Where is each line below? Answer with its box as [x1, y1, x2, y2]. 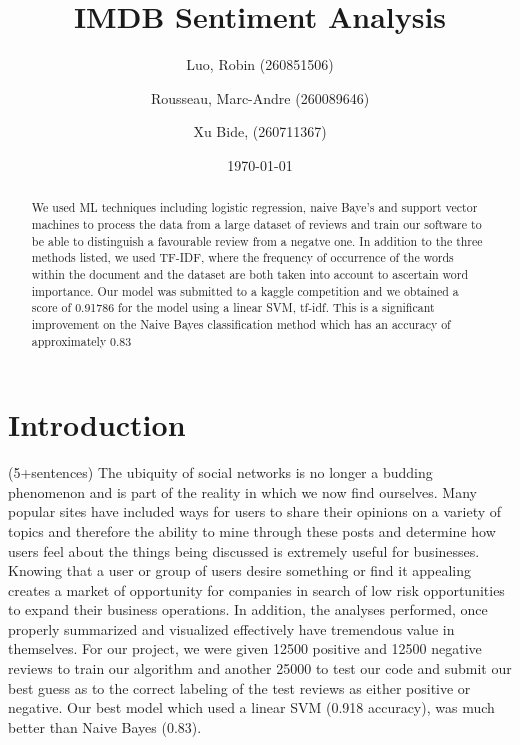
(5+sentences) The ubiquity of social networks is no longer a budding [8, 462, 433, 483]
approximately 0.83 [31, 332, 132, 349]
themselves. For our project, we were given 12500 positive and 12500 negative [8, 638, 482, 659]
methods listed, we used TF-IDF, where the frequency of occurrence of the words [31, 249, 454, 266]
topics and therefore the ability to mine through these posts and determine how [8, 520, 496, 541]
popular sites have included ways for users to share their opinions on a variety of [8, 501, 502, 522]
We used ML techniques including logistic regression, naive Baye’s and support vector [31, 199, 478, 216]
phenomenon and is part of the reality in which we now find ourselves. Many [8, 481, 477, 502]
